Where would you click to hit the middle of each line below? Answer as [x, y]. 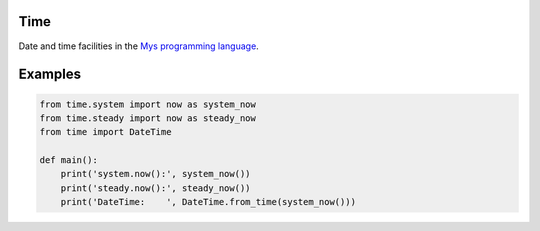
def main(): [69, 160]
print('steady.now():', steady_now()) [155, 188]
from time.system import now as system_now [148, 104]
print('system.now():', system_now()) [155, 174]
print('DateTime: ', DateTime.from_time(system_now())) [208, 202]
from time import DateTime [105, 132]
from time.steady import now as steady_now [148, 118]
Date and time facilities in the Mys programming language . [138, 46]
